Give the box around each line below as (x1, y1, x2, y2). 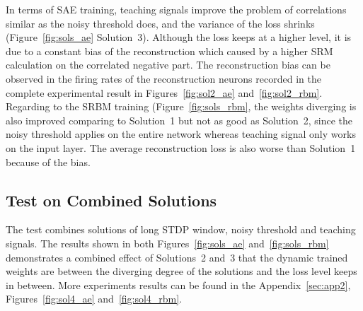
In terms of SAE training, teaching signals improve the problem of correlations (6, 2, 347, 16)
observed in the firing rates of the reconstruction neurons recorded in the (6, 71, 321, 86)
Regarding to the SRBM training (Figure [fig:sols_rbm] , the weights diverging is (6, 99, 357, 114)
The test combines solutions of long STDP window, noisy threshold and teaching (6, 222, 356, 237)
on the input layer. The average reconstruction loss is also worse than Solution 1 (6, 140, 356, 155)
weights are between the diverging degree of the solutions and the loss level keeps (6, 264, 357, 278)
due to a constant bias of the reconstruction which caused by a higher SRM (6, 43, 333, 58)
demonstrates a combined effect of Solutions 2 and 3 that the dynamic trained (6, 250, 348, 264)
